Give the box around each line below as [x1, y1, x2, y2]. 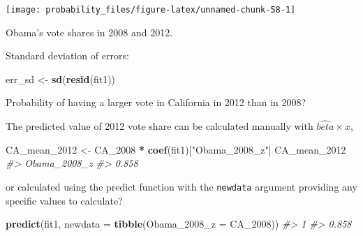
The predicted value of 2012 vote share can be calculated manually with [6, 119, 313, 133]
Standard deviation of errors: [6, 48, 129, 63]
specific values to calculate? [6, 193, 123, 207]
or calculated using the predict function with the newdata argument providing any [6, 179, 357, 194]
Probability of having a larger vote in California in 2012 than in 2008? [6, 95, 306, 110]
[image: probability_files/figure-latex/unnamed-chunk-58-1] [6, 5, 296, 15]
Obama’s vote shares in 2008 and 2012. [6, 24, 173, 39]
